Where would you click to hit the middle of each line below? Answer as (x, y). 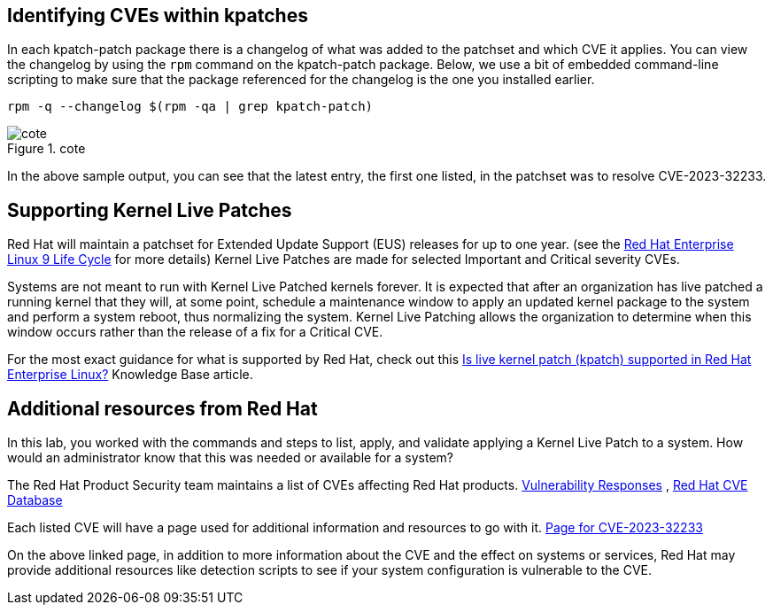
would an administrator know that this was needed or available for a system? (231, 458)
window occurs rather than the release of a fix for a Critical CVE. (195, 332)
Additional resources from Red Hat (162, 408)
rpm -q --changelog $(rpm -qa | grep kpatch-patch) (190, 107)
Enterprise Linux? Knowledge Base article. (130, 375)
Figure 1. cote (46, 149)
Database (35, 500)
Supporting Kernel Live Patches (150, 210)
